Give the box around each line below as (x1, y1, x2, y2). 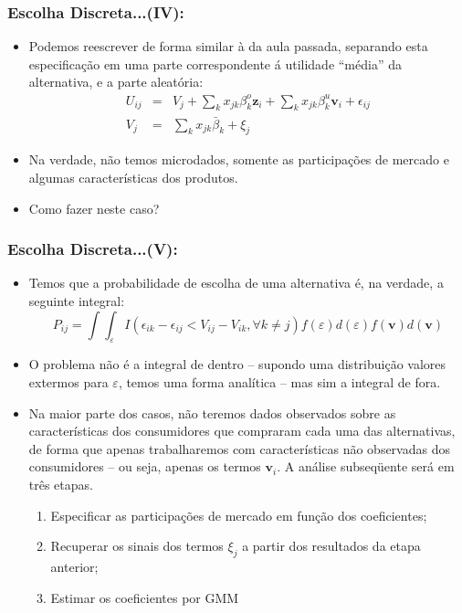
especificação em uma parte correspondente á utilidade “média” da (28, 54, 402, 73)
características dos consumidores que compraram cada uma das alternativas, (28, 421, 456, 440)
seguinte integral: (28, 291, 125, 310)
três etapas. (28, 474, 93, 493)
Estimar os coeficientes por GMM (50, 587, 239, 607)
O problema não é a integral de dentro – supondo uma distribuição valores (28, 354, 446, 374)
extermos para (28, 372, 109, 391)
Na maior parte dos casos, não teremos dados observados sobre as (28, 403, 396, 422)
